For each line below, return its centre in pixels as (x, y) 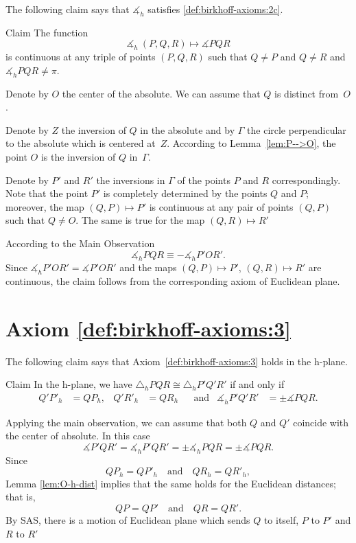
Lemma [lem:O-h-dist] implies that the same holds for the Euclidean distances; (171, 483)
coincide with (321, 422)
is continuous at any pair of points (221, 206)
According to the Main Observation (80, 243)
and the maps (148, 267)
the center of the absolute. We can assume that (161, 93)
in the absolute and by (188, 129)
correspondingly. (306, 180)
